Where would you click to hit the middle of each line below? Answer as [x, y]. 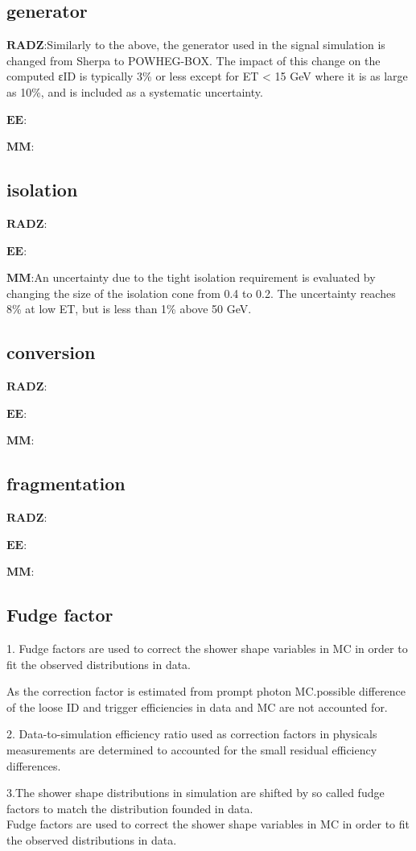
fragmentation [66, 483]
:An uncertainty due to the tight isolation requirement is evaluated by [203, 277]
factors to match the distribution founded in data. [130, 808]
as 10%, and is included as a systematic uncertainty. [135, 91]
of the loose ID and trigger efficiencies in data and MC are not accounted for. [197, 706]
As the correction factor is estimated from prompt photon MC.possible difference [206, 691]
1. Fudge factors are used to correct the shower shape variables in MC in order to [207, 649]
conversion [51, 352]
